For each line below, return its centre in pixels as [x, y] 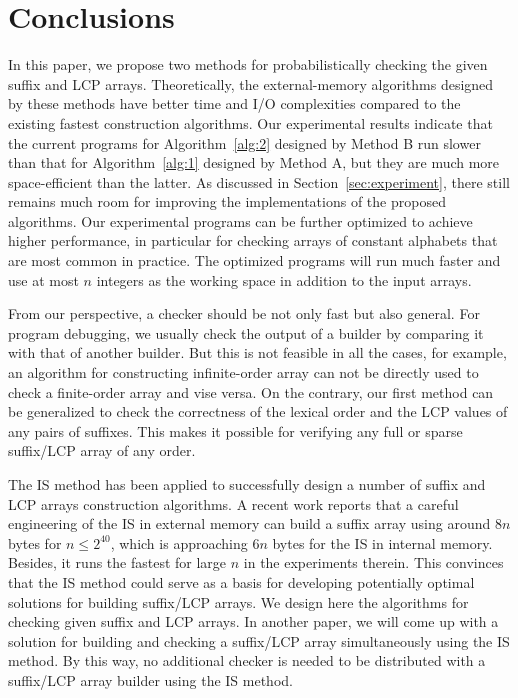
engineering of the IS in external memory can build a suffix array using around [249, 523]
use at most [43, 279]
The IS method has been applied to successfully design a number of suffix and [247, 484]
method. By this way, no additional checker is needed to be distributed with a [247, 660]
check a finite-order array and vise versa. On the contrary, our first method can [251, 391]
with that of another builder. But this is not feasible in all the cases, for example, [257, 352]
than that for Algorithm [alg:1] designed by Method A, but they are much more [254, 162]
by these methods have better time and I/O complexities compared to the [234, 103]
